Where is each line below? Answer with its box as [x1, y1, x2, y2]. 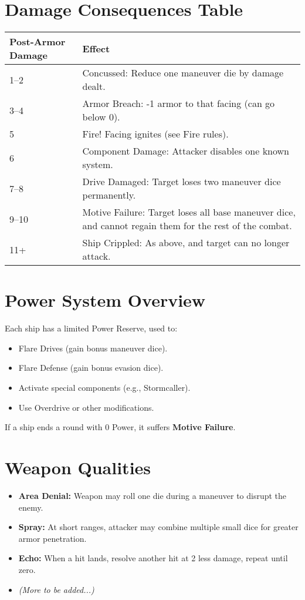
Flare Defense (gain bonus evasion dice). [18, 361, 164, 374]
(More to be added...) [18, 583, 94, 595]
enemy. [18, 501, 43, 513]
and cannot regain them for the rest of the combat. [82, 219, 292, 233]
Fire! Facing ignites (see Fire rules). [82, 127, 229, 141]
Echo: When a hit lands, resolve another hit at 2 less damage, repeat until [18, 552, 288, 564]
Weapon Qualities [5, 455, 151, 479]
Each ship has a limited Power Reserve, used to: [5, 322, 178, 334]
